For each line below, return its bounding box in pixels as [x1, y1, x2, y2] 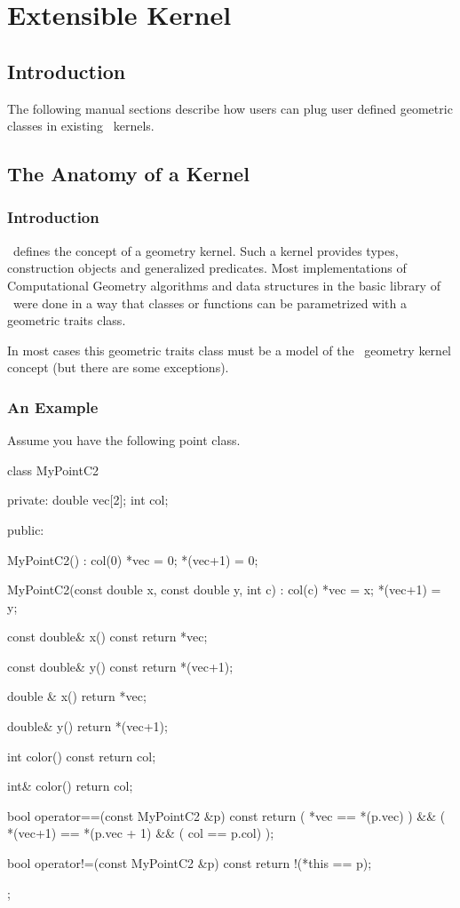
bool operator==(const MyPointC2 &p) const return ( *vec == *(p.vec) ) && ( [7, 806, 446, 824]
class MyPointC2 [7, 460, 99, 479]
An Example [7, 395, 99, 418]
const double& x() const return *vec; [7, 627, 208, 646]
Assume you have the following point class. [7, 431, 241, 450]
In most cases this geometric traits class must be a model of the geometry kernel [7, 340, 451, 359]
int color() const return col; [7, 746, 156, 765]
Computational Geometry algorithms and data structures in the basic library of [7, 275, 440, 294]
